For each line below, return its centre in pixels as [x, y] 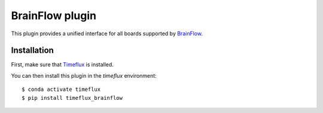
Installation [32, 51]
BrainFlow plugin [54, 16]
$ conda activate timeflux [61, 89]
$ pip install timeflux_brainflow [72, 98]
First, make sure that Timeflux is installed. [62, 65]
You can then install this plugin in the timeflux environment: [84, 75]
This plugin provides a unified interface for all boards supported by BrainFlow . [107, 33]
